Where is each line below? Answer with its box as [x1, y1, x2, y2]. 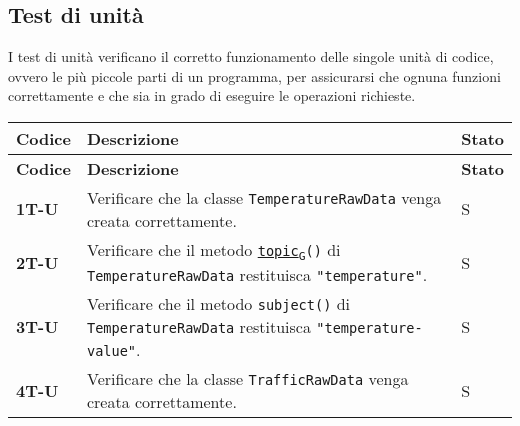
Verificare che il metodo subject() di [86, 292, 351, 316]
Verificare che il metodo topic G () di [86, 237, 341, 264]
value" [86, 343, 137, 360]
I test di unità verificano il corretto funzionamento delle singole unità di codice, [8, 46, 494, 67]
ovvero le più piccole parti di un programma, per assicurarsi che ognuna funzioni [8, 65, 501, 86]
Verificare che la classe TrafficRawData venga [86, 367, 409, 391]
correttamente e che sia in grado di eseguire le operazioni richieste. [8, 85, 416, 106]
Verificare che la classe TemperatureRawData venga [86, 185, 442, 209]
